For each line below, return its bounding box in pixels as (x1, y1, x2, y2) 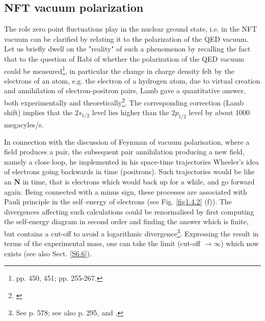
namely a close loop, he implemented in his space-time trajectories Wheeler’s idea (4, 156, 259, 167)
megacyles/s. (4, 119, 44, 130)
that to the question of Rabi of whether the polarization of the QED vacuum (4, 53, 244, 64)
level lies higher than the (92, 107, 169, 118)
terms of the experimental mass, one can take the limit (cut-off (4, 238, 200, 249)
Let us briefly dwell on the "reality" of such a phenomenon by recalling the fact (4, 43, 251, 54)
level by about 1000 (189, 107, 250, 118)
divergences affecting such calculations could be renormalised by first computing (4, 206, 254, 217)
